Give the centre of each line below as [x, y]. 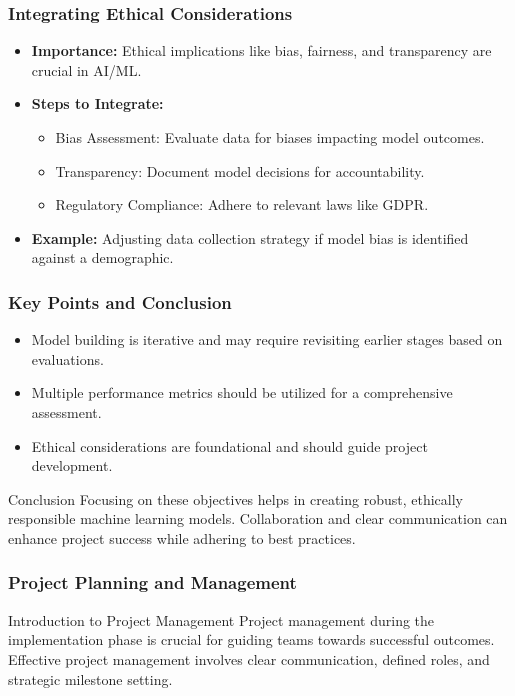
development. [72, 465]
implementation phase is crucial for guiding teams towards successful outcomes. [251, 639]
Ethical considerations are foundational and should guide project [229, 445]
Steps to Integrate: [97, 103]
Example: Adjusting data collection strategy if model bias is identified [250, 237]
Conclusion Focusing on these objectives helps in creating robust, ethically [235, 498]
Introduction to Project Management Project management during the [221, 619]
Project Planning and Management [152, 582]
